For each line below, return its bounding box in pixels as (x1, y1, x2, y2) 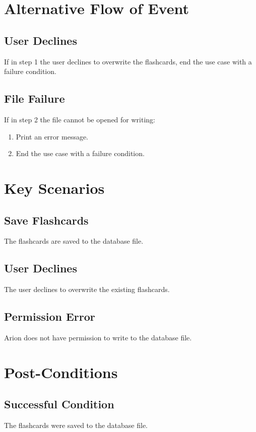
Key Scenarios (4, 177, 105, 198)
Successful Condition (4, 396, 114, 412)
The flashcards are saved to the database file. (4, 236, 144, 246)
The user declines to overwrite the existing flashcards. (4, 284, 170, 295)
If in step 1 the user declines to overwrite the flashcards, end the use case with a (4, 56, 252, 66)
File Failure (4, 91, 65, 106)
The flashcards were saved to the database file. (4, 420, 148, 430)
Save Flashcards (4, 212, 89, 228)
